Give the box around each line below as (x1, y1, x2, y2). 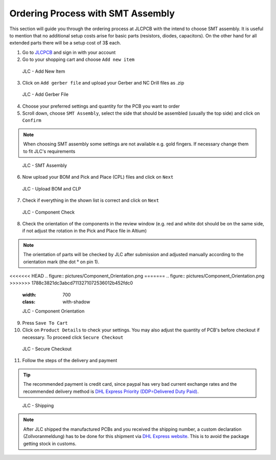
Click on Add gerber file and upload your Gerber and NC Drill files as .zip (22, 79, 185, 86)
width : (22, 291, 37, 298)
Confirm (22, 118, 42, 123)
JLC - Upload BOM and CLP (22, 185, 81, 192)
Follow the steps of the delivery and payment (22, 358, 118, 364)
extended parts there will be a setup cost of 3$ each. (9, 40, 121, 46)
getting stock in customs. (23, 441, 77, 447)
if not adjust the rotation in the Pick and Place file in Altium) (22, 228, 147, 234)
